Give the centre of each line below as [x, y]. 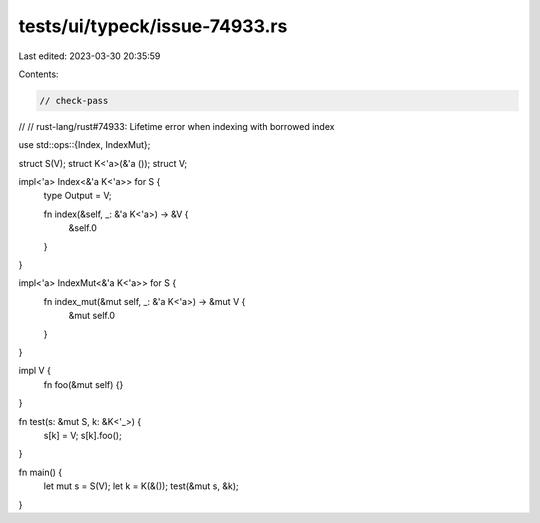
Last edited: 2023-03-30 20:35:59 [89, 56]
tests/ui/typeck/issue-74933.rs [153, 26]
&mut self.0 [91, 316]
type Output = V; [77, 196]
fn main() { [40, 472]
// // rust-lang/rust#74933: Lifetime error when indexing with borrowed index [176, 126]
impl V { [35, 371]
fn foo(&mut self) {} [83, 384]
